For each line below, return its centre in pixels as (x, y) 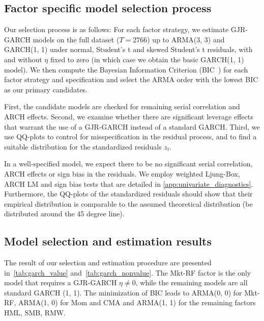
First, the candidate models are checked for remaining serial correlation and (122, 106)
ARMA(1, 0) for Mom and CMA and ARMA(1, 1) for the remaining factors (137, 302)
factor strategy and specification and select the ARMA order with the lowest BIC (131, 79)
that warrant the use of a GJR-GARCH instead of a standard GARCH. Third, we (132, 126)
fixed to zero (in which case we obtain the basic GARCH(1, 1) (147, 59)
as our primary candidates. (46, 89)
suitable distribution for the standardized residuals (83, 146)
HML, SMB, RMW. (35, 313)
